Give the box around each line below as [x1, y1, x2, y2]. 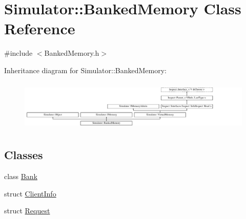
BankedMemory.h [44, 48, 99, 58]
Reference [4, 18, 75, 39]
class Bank [4, 171, 37, 182]
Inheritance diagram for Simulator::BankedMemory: [4, 64, 167, 75]
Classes [4, 147, 43, 163]
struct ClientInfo [4, 188, 56, 199]
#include [4, 48, 33, 58]
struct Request [4, 205, 50, 216]
